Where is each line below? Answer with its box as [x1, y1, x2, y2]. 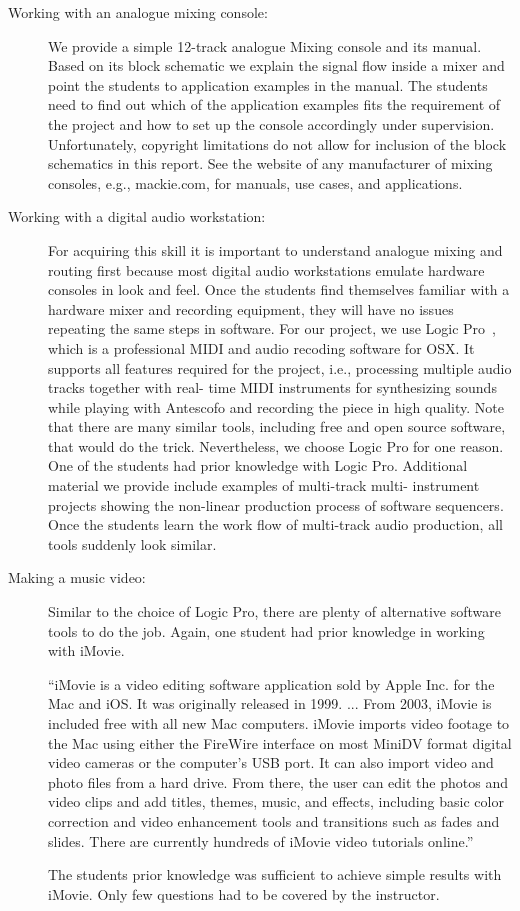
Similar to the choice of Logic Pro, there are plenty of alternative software [48, 601, 501, 622]
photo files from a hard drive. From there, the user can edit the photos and [48, 771, 508, 792]
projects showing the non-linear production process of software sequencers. [48, 494, 504, 515]
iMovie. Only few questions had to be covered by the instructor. [48, 883, 440, 904]
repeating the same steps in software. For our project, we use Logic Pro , [48, 318, 497, 339]
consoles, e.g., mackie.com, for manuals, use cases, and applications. [48, 172, 463, 193]
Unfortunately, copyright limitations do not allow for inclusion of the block [48, 133, 507, 154]
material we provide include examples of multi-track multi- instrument [48, 475, 480, 496]
